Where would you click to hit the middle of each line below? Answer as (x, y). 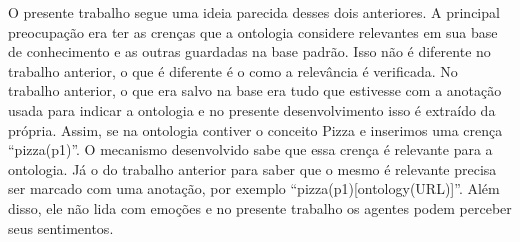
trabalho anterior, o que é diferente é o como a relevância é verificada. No (233, 70)
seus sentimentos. (61, 227)
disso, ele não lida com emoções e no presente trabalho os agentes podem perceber (260, 207)
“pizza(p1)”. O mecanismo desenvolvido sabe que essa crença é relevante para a (250, 149)
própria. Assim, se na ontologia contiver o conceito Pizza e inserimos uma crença (255, 129)
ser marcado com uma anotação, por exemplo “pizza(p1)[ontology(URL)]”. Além (254, 188)
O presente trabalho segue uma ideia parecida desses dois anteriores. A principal (254, 12)
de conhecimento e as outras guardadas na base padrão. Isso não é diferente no (249, 51)
